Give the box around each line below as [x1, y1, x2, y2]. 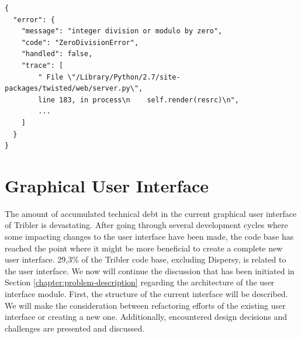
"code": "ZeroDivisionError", [21, 38, 139, 47]
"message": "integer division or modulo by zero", [21, 27, 223, 36]
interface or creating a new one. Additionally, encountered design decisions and [5, 311, 288, 323]
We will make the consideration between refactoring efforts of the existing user [5, 299, 286, 311]
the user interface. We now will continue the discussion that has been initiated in [5, 264, 295, 277]
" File [38, 73, 64, 81]
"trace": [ [21, 61, 64, 70]
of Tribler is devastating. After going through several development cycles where [5, 219, 288, 231]
